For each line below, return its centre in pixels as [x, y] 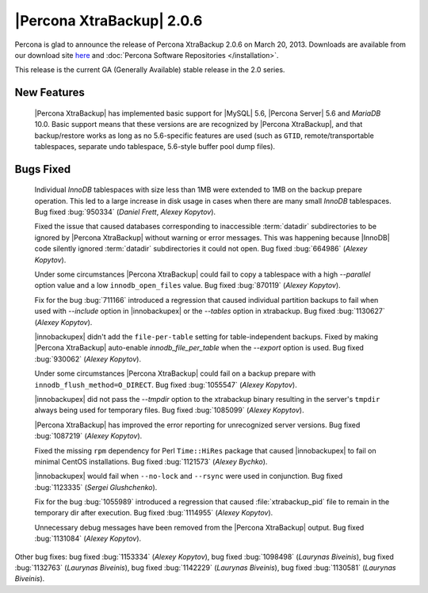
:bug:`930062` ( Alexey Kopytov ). [88, 359]
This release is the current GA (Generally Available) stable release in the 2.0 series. [150, 70]
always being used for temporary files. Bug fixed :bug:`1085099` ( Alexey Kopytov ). [169, 410]
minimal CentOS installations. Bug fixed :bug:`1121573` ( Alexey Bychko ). [151, 461]
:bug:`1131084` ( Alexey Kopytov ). [88, 538]
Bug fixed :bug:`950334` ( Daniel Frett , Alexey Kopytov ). [125, 212]
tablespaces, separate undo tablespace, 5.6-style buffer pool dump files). [155, 146]
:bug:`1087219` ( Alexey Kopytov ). [88, 436]
